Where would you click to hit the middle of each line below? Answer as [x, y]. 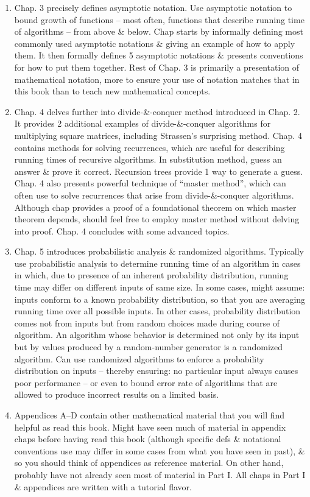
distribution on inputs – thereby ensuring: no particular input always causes [156, 371]
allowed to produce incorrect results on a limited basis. [117, 394]
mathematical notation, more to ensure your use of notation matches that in [157, 79]
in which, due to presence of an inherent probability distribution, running [151, 275]
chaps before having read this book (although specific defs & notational [148, 439]
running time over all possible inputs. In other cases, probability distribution [157, 311]
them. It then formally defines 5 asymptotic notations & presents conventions [159, 55]
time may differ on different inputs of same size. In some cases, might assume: [160, 287]
